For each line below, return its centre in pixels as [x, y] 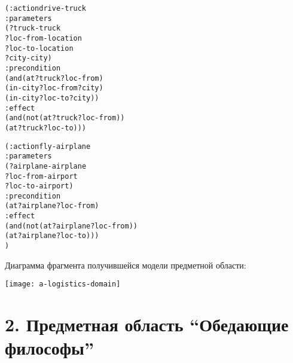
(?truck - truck [33, 28]
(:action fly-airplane [48, 146]
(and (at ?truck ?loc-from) [54, 78]
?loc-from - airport [41, 176]
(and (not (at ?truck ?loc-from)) [65, 118]
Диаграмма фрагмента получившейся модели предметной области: [126, 265]
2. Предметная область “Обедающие [147, 324]
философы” [49, 348]
